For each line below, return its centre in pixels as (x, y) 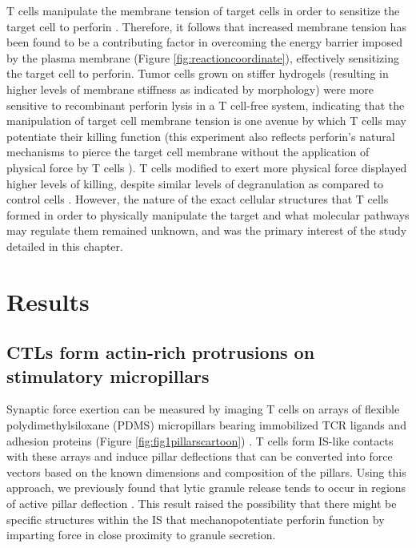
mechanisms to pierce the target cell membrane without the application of (188, 152)
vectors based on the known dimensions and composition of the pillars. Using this (206, 471)
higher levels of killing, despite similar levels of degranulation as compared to (195, 183)
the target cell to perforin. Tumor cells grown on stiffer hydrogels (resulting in (198, 73)
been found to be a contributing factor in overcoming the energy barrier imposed (205, 42)
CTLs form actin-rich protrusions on (161, 352)
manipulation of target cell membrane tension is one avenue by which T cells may (206, 121)
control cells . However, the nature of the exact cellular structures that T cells (198, 199)
